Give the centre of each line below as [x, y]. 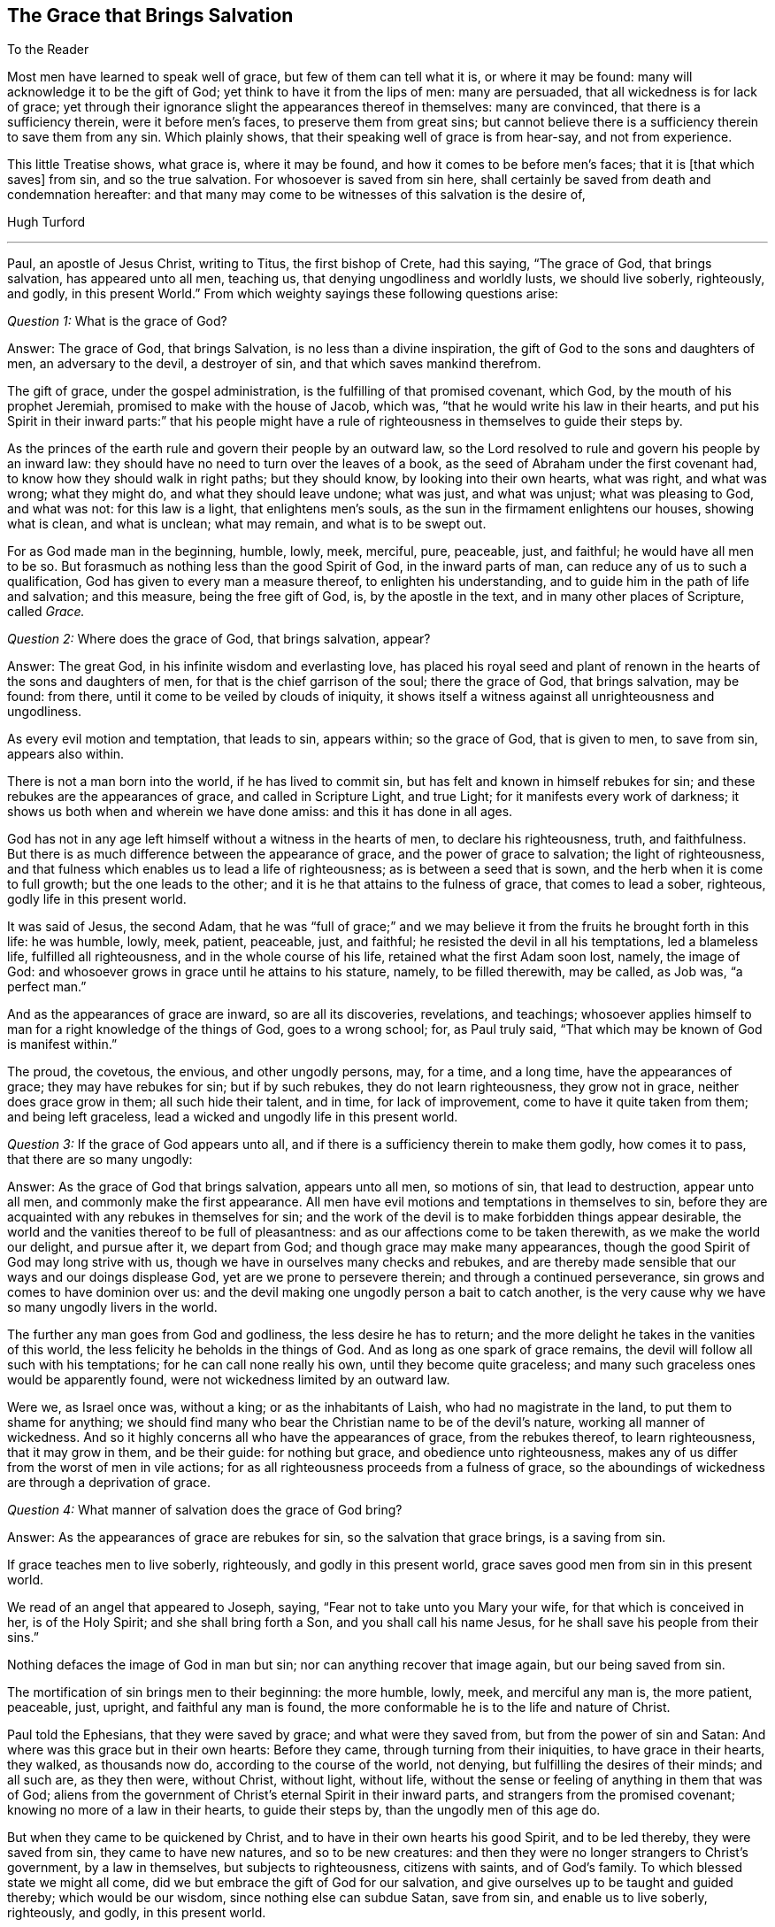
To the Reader [48, 50]
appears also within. [66, 754]
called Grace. [46, 612]
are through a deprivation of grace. [109, 1483]
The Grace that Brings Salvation [150, 15]
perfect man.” [47, 987]
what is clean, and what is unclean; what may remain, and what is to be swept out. [247, 524]
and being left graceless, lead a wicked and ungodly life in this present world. [233, 1117]
